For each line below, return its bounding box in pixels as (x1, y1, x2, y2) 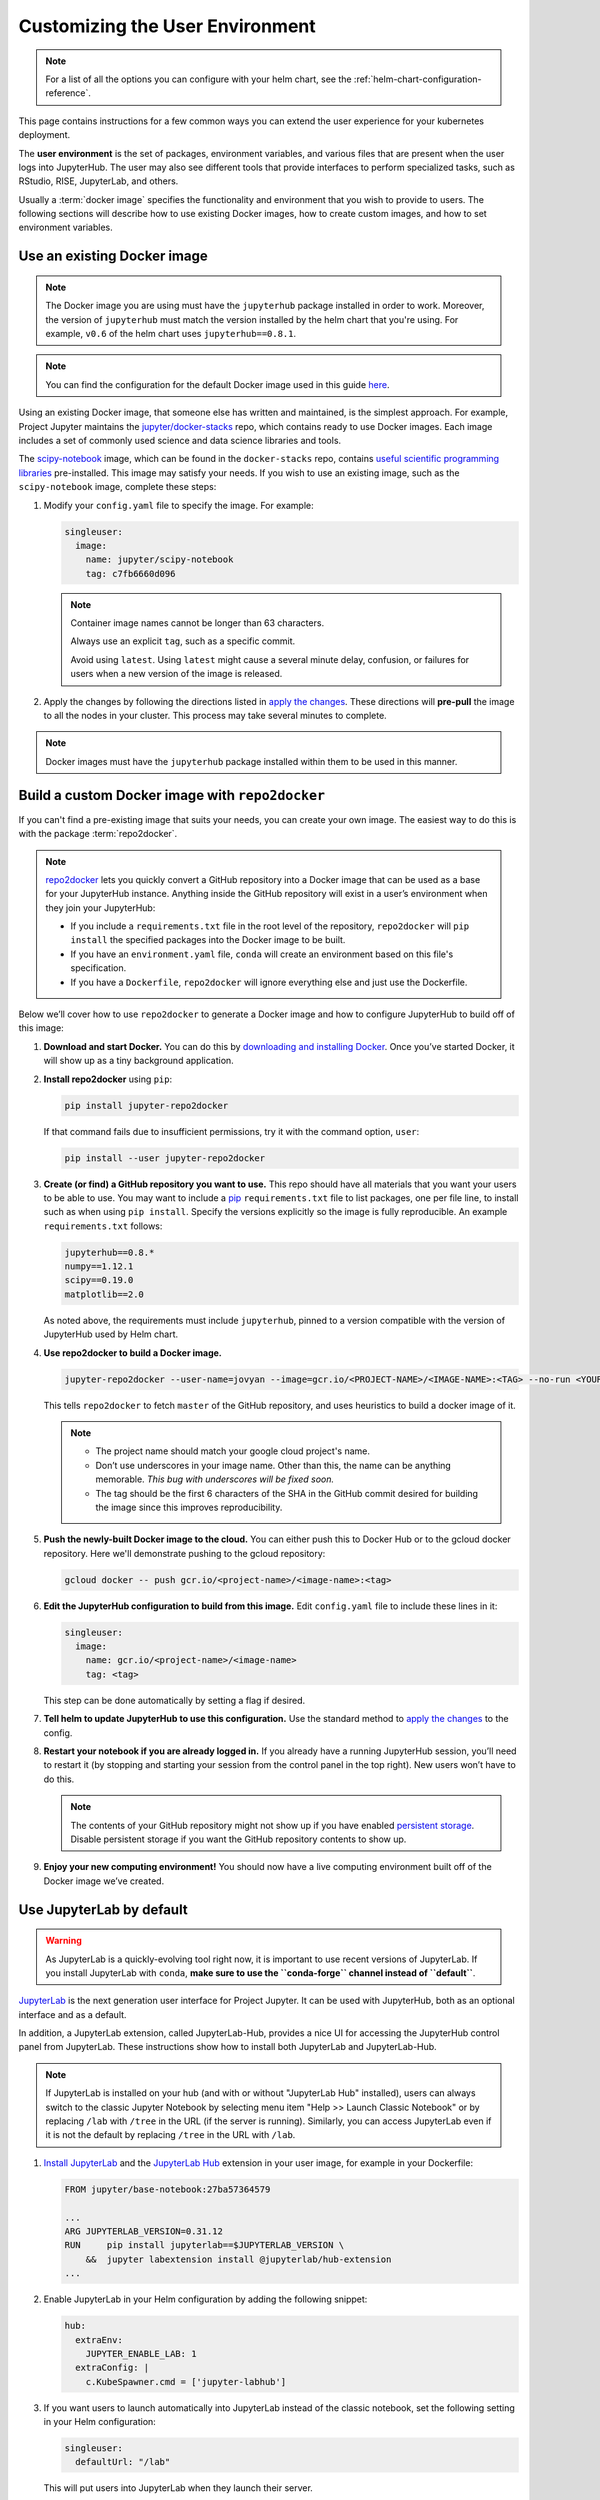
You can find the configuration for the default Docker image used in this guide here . (45, 378, 390, 390)
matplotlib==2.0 (64, 1288, 145, 1300)
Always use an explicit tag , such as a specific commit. (70, 635, 296, 647)
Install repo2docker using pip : (43, 1073, 173, 1085)
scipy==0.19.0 (64, 1275, 134, 1286)
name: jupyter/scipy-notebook (85, 554, 234, 565)
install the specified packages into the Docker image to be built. (70, 934, 346, 946)
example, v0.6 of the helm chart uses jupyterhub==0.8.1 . (45, 328, 297, 340)
